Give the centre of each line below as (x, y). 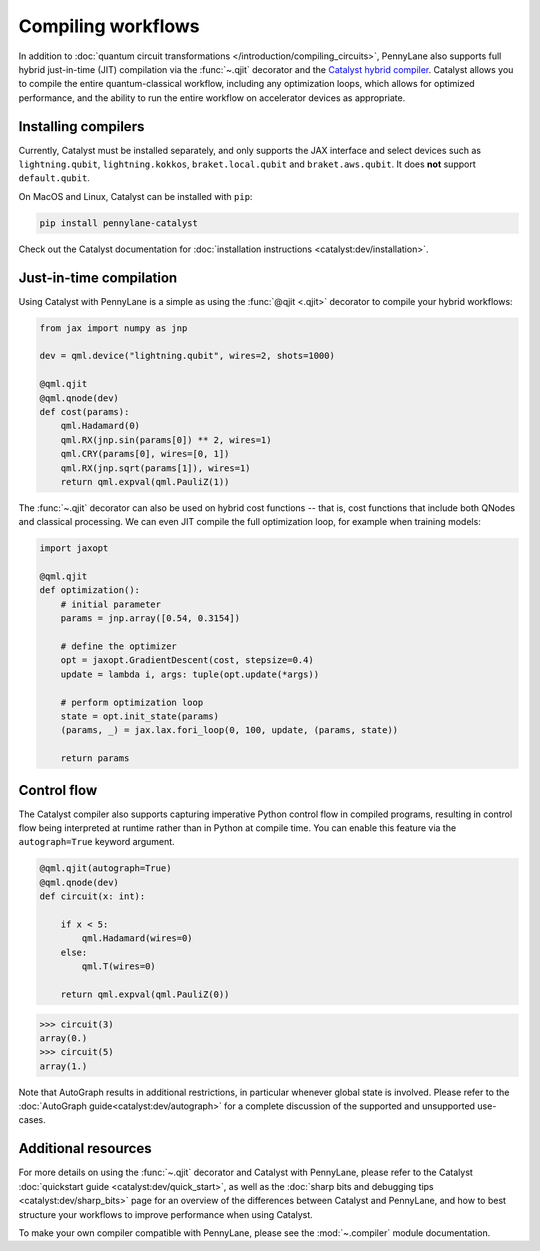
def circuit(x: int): (92, 896)
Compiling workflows (109, 26)
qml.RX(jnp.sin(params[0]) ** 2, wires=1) (166, 439)
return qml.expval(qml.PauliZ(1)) (145, 481)
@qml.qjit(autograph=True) (105, 868)
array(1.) (63, 1066)
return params (95, 758)
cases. (32, 1120)
